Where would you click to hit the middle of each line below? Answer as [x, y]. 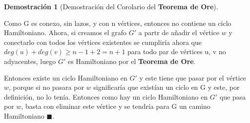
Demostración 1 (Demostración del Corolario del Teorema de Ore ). [111, 6]
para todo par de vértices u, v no [177, 51]
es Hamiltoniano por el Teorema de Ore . [132, 61]
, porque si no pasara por [46, 87]
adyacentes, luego [30, 61]
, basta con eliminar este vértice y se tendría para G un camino [116, 106]
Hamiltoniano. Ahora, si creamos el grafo [65, 32]
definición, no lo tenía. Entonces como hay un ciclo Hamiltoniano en [106, 96]
